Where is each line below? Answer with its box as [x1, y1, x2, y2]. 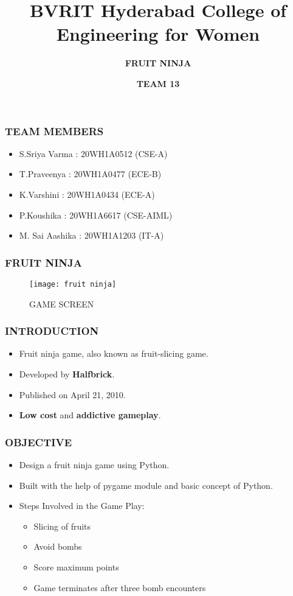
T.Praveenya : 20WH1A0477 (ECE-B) [19, 167, 162, 180]
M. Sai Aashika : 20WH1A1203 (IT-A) [19, 229, 164, 242]
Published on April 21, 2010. [19, 388, 126, 401]
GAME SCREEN [29, 297, 94, 310]
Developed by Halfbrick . [19, 368, 115, 380]
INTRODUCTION [5, 323, 99, 338]
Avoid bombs [33, 540, 82, 553]
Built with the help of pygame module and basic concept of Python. [19, 479, 273, 491]
